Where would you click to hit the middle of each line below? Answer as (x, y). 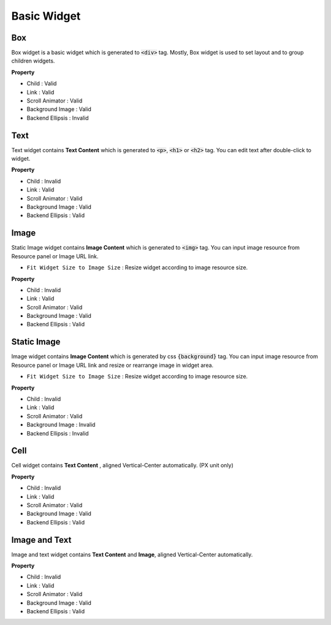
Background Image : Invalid (61, 425)
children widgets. (33, 61)
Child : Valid (42, 83)
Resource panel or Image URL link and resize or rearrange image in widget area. (112, 365)
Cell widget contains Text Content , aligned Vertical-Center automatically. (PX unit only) (123, 466)
